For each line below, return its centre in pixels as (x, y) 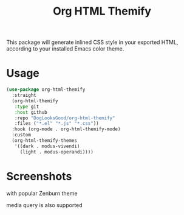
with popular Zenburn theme (42, 193)
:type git (27, 107)
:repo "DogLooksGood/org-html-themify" (65, 118)
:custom (22, 135)
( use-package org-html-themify (46, 90)
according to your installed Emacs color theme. (65, 49)
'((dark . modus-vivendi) (47, 146)
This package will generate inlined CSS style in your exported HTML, (92, 42)
